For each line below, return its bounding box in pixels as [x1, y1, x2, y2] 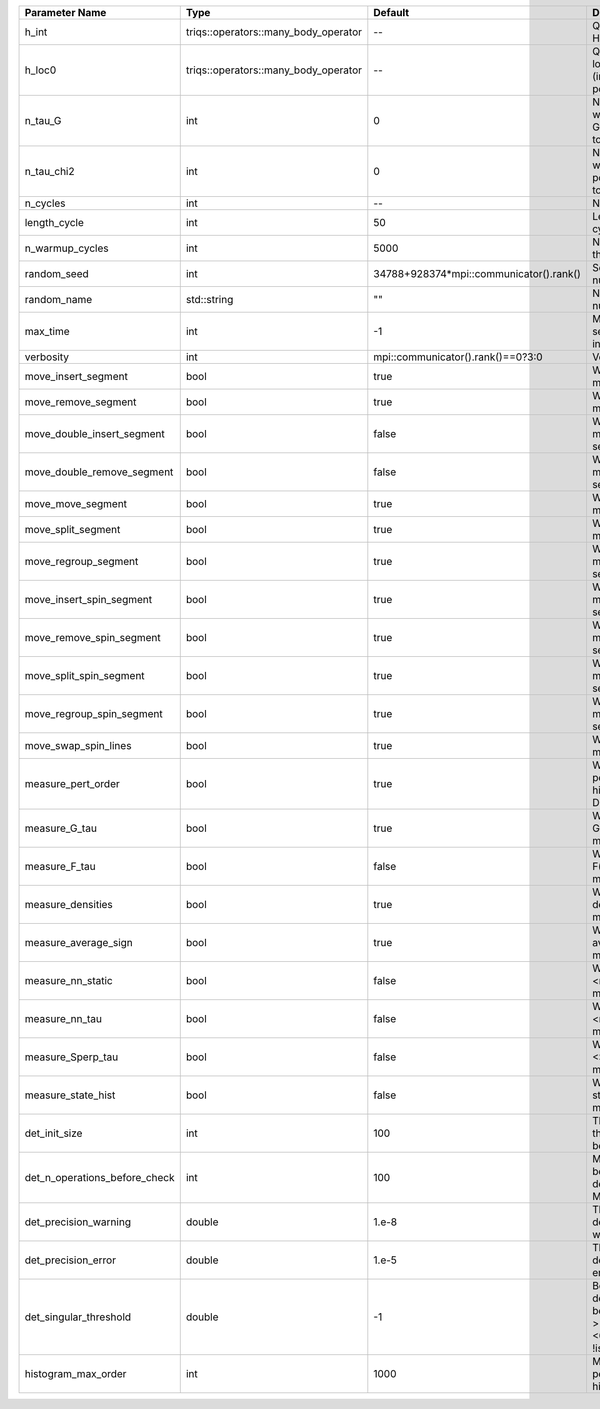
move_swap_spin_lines [24, 739, 132, 752]
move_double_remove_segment [24, 465, 174, 479]
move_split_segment [24, 523, 121, 536]
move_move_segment [24, 497, 128, 510]
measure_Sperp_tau [24, 1050, 119, 1064]
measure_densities [24, 898, 114, 911]
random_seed [24, 267, 89, 280]
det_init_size [24, 1126, 83, 1140]
